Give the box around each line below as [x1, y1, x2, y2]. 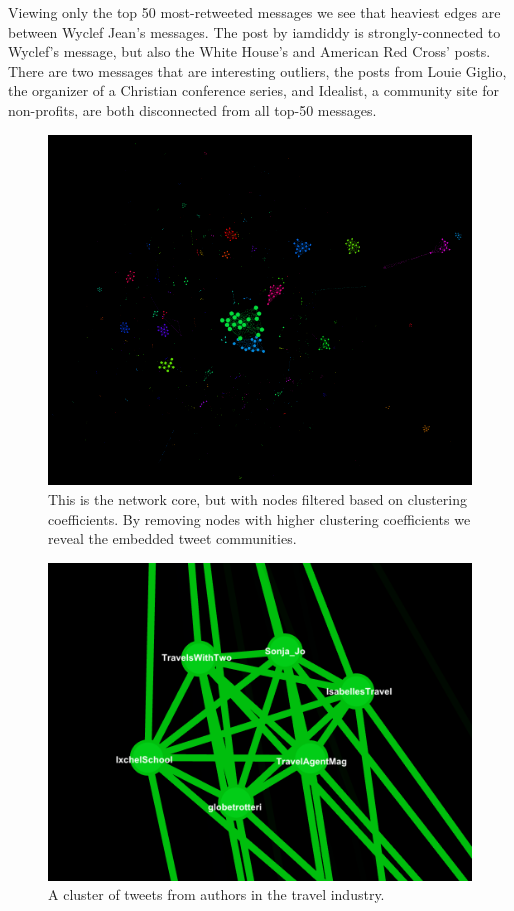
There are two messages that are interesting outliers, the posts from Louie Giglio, [8, 60, 507, 81]
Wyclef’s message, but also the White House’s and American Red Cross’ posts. [8, 41, 491, 62]
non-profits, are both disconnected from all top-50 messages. [8, 99, 377, 120]
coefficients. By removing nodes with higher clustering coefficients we [48, 508, 471, 529]
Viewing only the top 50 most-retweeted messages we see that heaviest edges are [8, 2, 501, 22]
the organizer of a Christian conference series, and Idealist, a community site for [8, 80, 499, 101]
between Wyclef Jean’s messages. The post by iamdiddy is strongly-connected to [8, 21, 501, 42]
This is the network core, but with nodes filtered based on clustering [48, 489, 467, 509]
